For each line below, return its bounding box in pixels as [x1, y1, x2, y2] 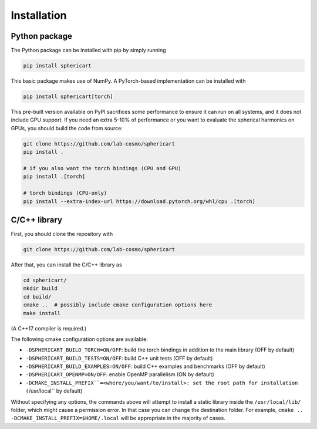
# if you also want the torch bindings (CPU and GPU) [23, 165, 181, 171]
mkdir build [23, 285, 58, 292]
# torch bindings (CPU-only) [23, 190, 107, 197]
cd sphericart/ [23, 276, 67, 283]
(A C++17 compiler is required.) [11, 325, 87, 332]
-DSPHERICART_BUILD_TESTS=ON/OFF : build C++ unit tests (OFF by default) [25, 354, 213, 362]
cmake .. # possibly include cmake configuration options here [23, 302, 213, 308]
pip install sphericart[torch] [23, 93, 114, 100]
